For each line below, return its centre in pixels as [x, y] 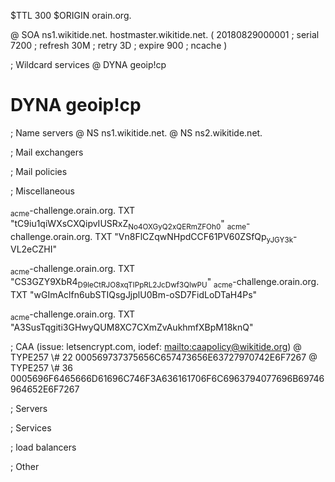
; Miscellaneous [42, 191]
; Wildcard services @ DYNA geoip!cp [88, 64]
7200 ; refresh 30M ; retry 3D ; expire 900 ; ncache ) [119, 45]
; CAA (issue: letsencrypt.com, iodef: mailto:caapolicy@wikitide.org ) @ [156, 346]
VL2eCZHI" [33, 249]
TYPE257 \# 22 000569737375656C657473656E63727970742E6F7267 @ [164, 357]
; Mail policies [39, 171]
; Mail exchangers [47, 152]
